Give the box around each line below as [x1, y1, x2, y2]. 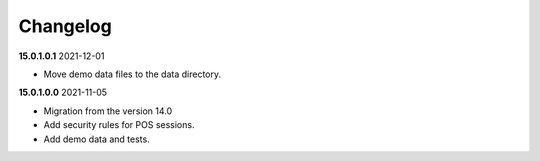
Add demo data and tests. [43, 133, 150, 145]
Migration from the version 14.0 [43, 105, 173, 117]
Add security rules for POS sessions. [43, 119, 195, 131]
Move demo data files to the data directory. [43, 68, 222, 80]
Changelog [18, 15, 112, 37]
